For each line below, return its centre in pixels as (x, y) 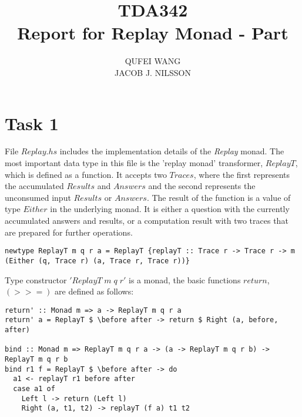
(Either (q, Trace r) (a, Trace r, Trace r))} (97, 261)
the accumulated (34, 186)
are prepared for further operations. (69, 232)
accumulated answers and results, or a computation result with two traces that (147, 220)
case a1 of (34, 388)
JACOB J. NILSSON (153, 72)
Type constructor (36, 279)
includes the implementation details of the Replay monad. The (172, 151)
